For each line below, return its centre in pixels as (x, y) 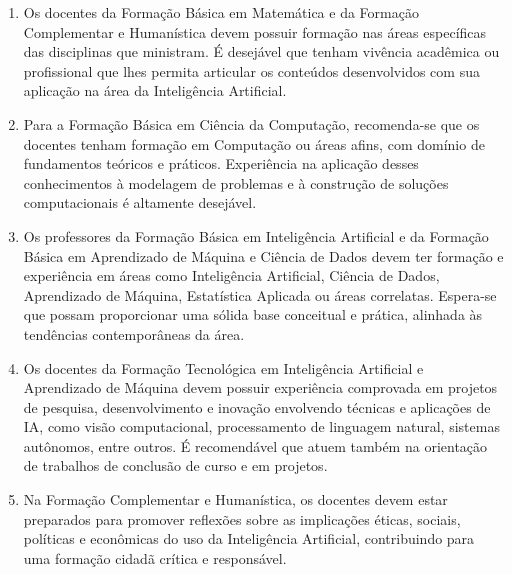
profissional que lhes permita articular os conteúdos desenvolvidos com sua (251, 70)
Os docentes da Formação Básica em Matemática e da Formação (221, 12)
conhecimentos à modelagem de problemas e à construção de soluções (236, 182)
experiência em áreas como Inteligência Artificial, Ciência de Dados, (231, 275)
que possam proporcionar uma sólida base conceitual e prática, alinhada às (253, 314)
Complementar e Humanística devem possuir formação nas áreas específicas (255, 31)
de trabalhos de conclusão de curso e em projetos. (175, 465)
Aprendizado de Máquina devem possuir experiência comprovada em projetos (260, 387)
